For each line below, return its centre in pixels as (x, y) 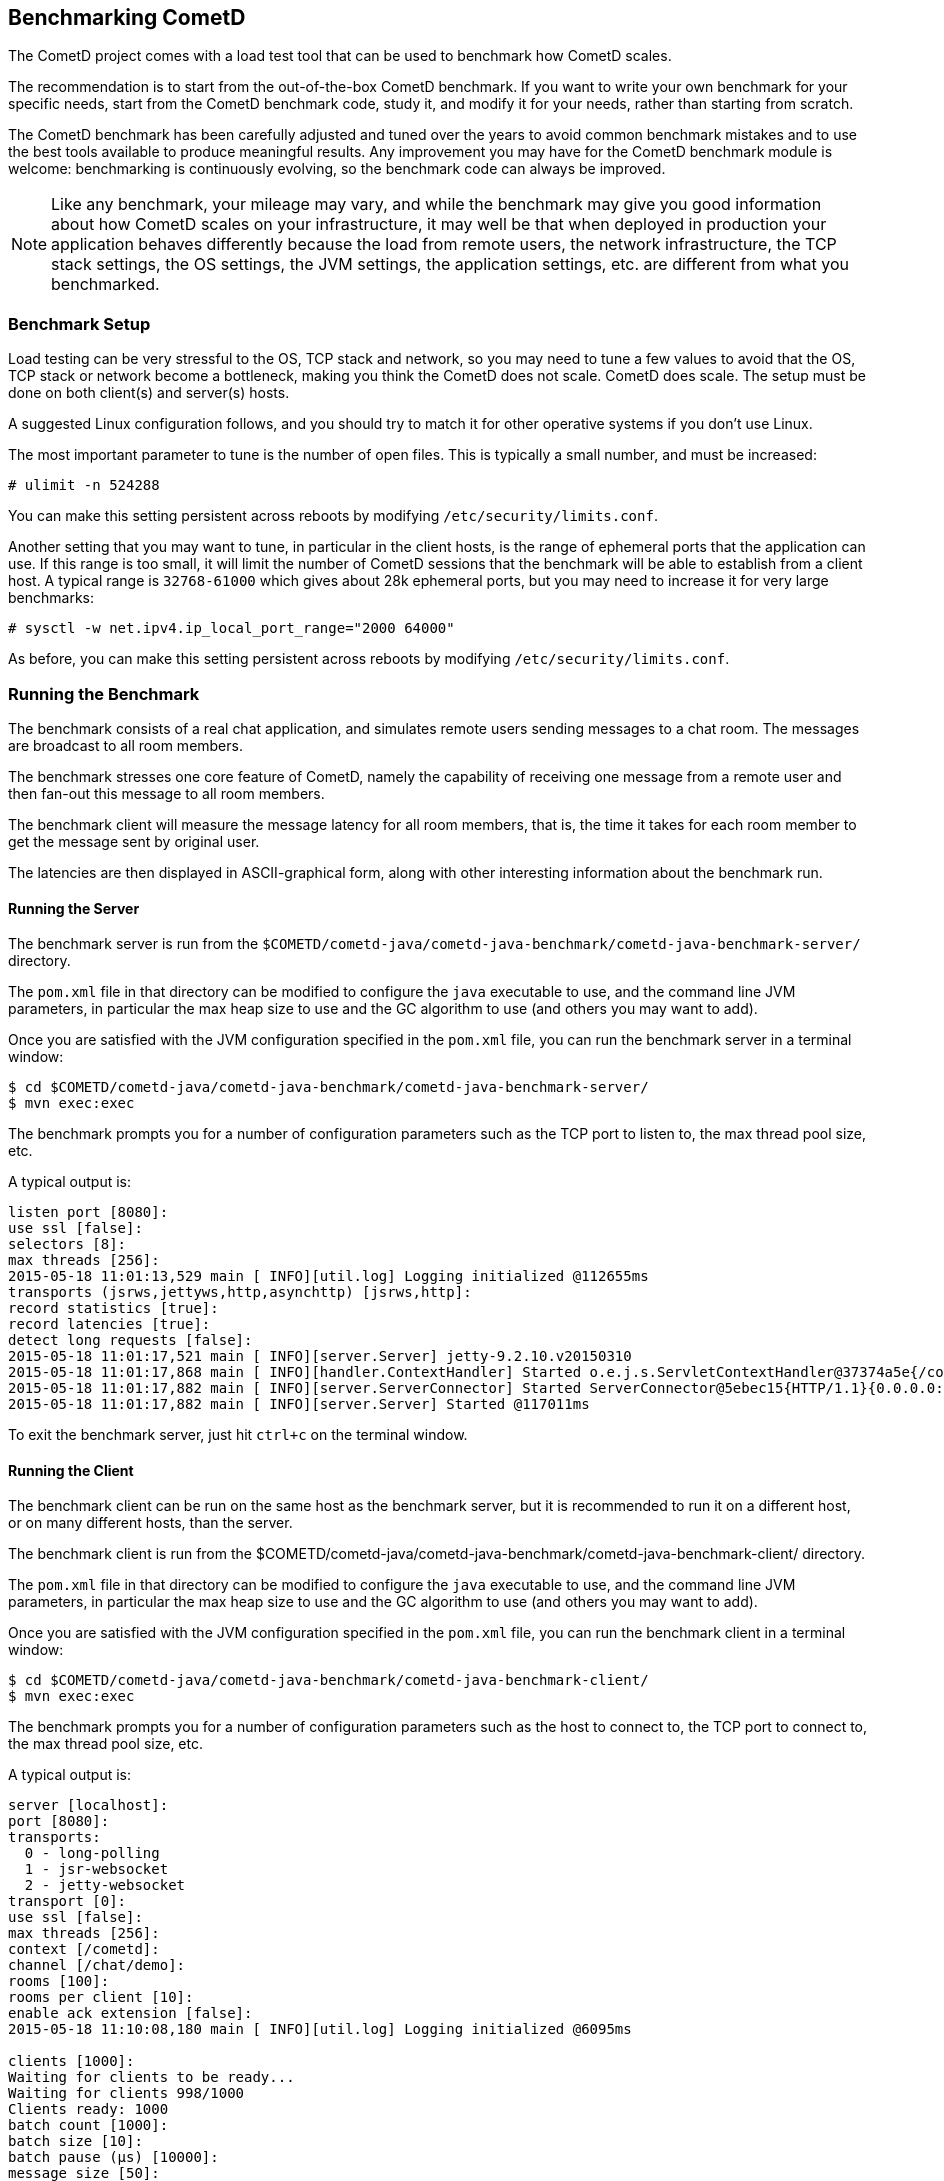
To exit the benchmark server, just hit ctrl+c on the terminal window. (238, 1435)
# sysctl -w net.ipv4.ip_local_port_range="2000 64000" (231, 628)
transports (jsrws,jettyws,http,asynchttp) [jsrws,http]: (240, 1292)
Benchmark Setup (79, 323)
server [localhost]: (88, 1805)
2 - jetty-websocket (105, 1885)
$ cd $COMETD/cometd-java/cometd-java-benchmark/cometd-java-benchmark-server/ (328, 1087)
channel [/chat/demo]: (97, 1965)
